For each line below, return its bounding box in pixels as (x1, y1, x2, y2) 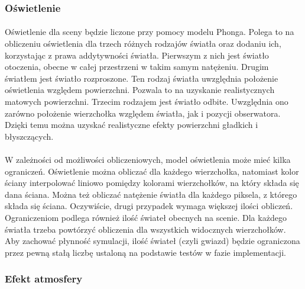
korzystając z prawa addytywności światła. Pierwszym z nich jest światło (5, 49, 269, 61)
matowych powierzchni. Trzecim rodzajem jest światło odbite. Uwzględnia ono (5, 95, 288, 107)
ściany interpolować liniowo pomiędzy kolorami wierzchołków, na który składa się (5, 176, 299, 189)
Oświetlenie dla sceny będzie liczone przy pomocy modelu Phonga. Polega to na (5, 25, 294, 38)
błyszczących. (5, 130, 54, 142)
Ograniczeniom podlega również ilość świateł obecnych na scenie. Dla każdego (5, 211, 287, 223)
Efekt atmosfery (5, 271, 83, 286)
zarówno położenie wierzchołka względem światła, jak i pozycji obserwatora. (5, 107, 281, 119)
